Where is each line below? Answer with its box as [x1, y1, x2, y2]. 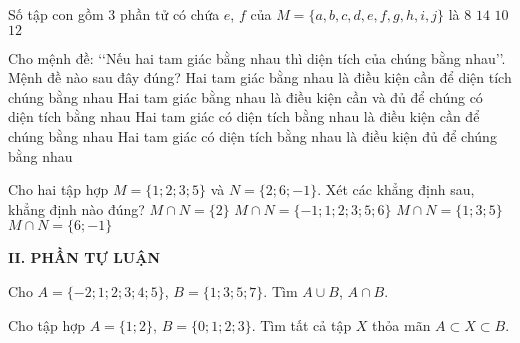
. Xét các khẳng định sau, [317, 179, 475, 200]
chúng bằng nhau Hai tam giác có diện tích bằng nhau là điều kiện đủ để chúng [8, 125, 497, 146]
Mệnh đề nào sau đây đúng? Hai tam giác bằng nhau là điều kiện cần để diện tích [8, 67, 512, 88]
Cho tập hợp [8, 314, 86, 335]
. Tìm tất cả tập [251, 314, 352, 335]
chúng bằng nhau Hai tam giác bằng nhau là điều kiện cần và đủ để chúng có [8, 86, 483, 107]
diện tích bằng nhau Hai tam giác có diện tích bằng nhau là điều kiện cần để [8, 106, 480, 127]
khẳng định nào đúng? [8, 198, 145, 219]
